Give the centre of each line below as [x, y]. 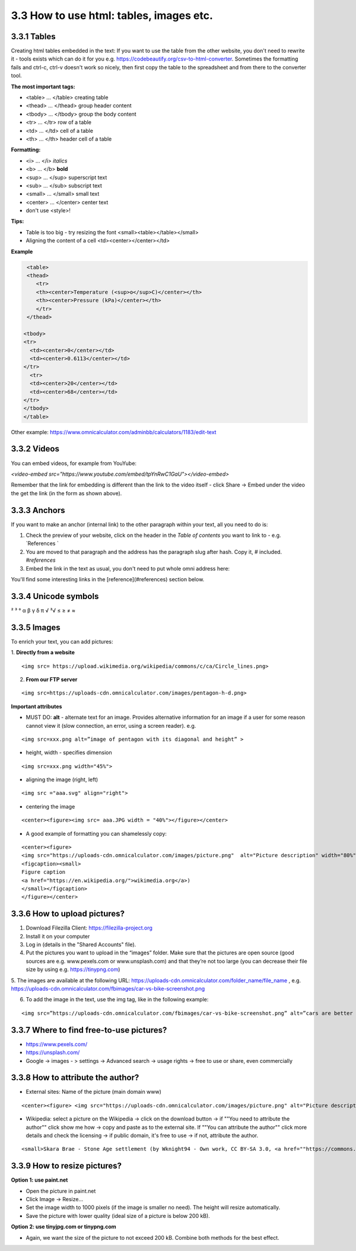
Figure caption [44, 872]
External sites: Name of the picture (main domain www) [93, 1092]
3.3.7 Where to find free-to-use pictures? [89, 1030]
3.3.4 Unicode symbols [55, 596]
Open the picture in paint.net [61, 1191]
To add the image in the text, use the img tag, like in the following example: [117, 999]
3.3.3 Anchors [38, 510]
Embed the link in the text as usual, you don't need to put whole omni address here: [128, 568]
